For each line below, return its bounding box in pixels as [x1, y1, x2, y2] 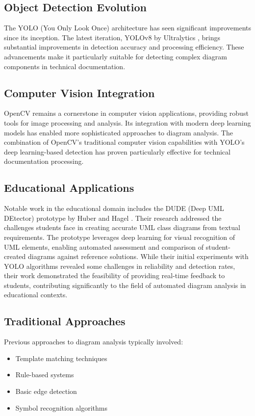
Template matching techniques [15, 353, 107, 363]
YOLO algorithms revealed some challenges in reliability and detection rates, [4, 260, 235, 271]
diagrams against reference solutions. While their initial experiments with [28, 251, 249, 261]
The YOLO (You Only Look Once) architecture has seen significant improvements [4, 23, 252, 33]
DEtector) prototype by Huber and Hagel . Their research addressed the [4, 212, 222, 223]
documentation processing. [4, 156, 84, 166]
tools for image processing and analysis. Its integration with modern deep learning [4, 117, 251, 128]
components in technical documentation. [4, 61, 126, 71]
